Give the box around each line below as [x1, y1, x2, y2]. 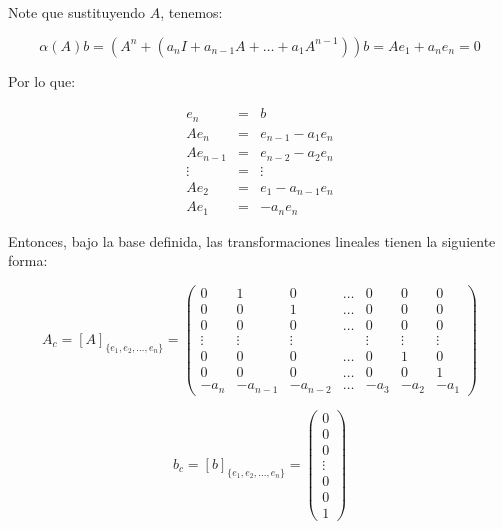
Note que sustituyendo [8, 2, 146, 22]
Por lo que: [8, 70, 76, 91]
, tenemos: [160, 2, 223, 22]
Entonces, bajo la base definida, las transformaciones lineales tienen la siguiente [8, 230, 496, 251]
